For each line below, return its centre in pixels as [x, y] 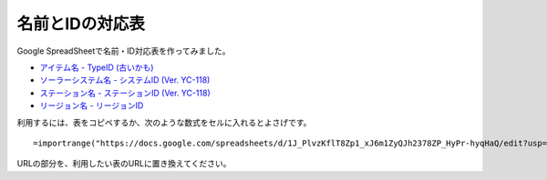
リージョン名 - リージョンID [92, 105]
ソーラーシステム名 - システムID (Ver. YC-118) [125, 80]
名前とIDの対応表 [81, 24]
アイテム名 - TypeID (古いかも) [97, 67]
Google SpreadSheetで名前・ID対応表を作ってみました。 [124, 51]
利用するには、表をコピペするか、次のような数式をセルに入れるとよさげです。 [164, 122]
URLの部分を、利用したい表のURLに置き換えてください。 [124, 164]
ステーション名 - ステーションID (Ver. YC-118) [125, 93]
